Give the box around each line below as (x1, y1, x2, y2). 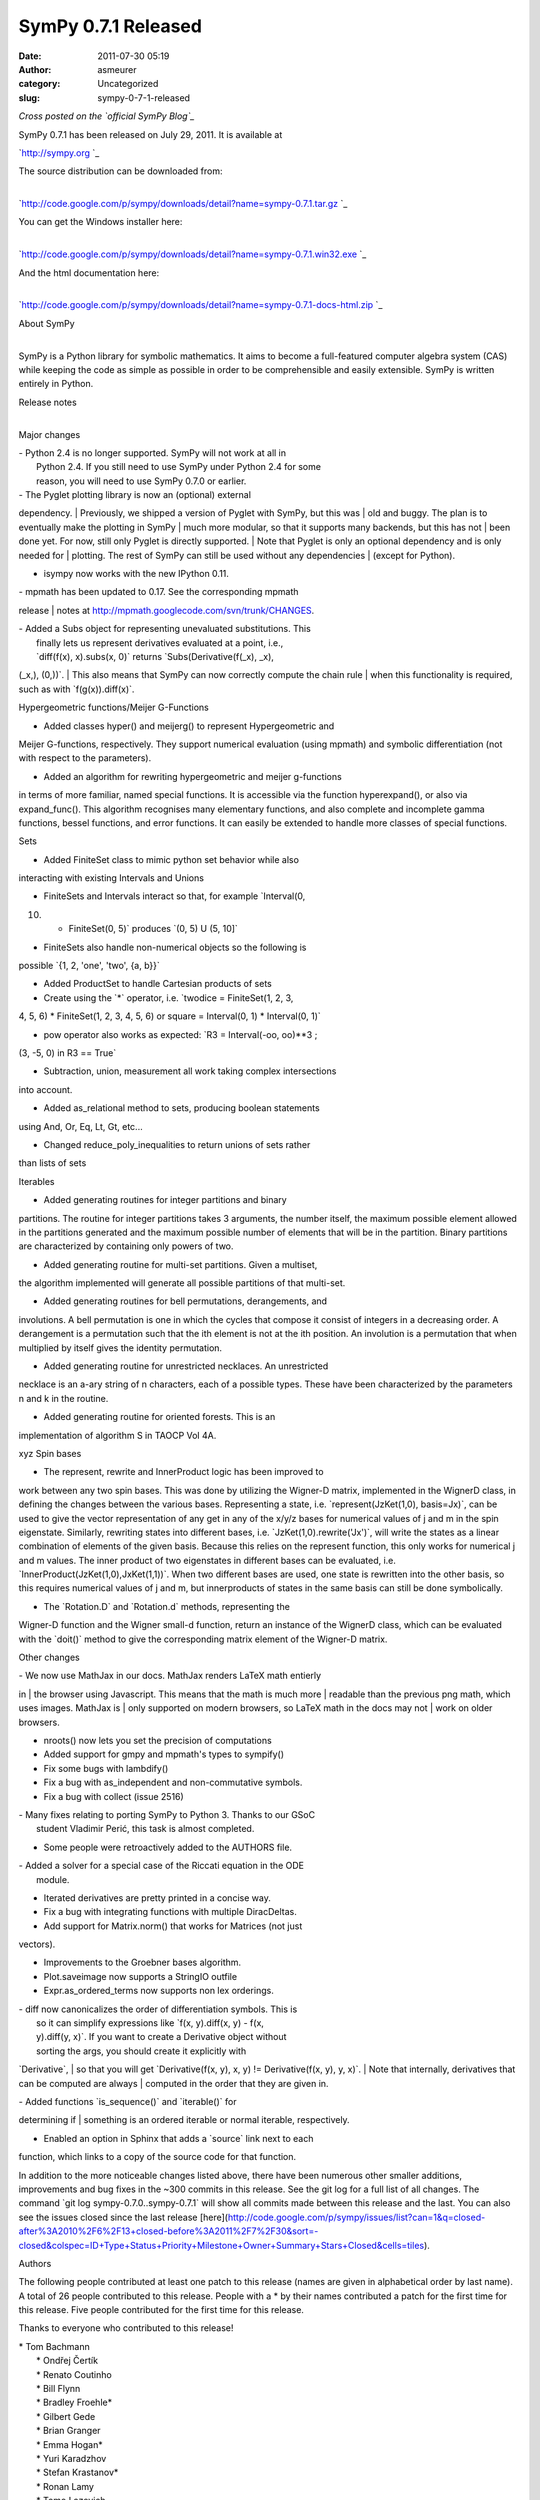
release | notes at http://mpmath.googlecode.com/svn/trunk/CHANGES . (18, 604, 315, 616)
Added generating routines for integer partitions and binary (43, 1194, 287, 1206)
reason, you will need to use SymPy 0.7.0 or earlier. (36, 475, 247, 487)
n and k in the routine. (18, 1392, 109, 1404)
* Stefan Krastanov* (36, 2466, 119, 2479)
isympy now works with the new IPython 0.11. (43, 568, 230, 580)
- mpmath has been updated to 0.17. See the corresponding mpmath (18, 586, 299, 598)
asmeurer (97, 63, 137, 75)
